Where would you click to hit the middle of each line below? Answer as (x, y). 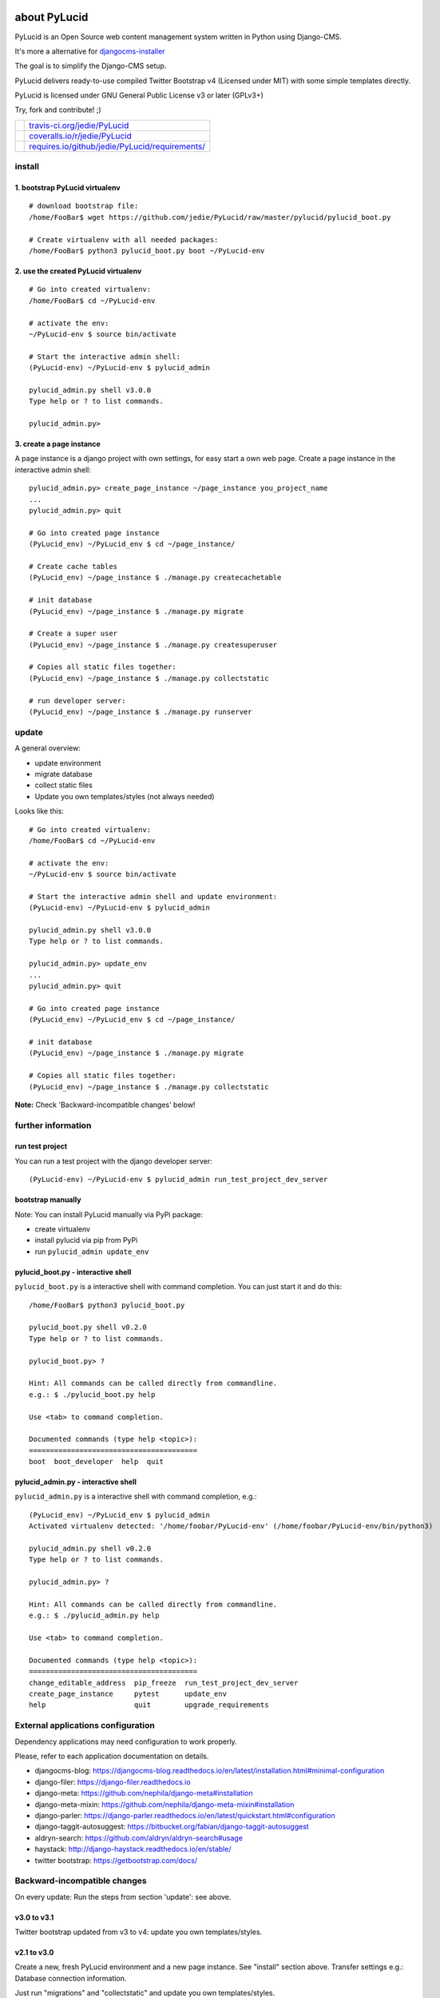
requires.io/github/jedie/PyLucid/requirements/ (117, 146)
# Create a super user (73, 634)
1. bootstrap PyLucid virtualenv (67, 188)
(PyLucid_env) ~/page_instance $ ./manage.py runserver (141, 712)
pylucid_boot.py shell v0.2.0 (88, 1327)
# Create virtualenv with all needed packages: (124, 239)
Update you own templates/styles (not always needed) (125, 796)
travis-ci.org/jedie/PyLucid (79, 125)
